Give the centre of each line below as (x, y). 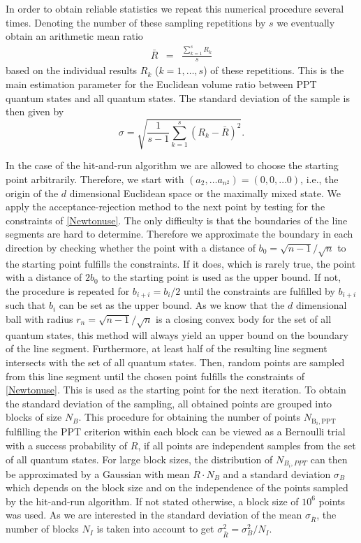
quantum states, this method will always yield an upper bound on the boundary (177, 334)
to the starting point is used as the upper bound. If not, (221, 277)
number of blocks (42, 529)
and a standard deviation (277, 473)
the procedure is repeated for (68, 290)
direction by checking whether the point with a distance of (131, 247)
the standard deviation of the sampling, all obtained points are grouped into (169, 403)
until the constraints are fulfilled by (259, 290)
